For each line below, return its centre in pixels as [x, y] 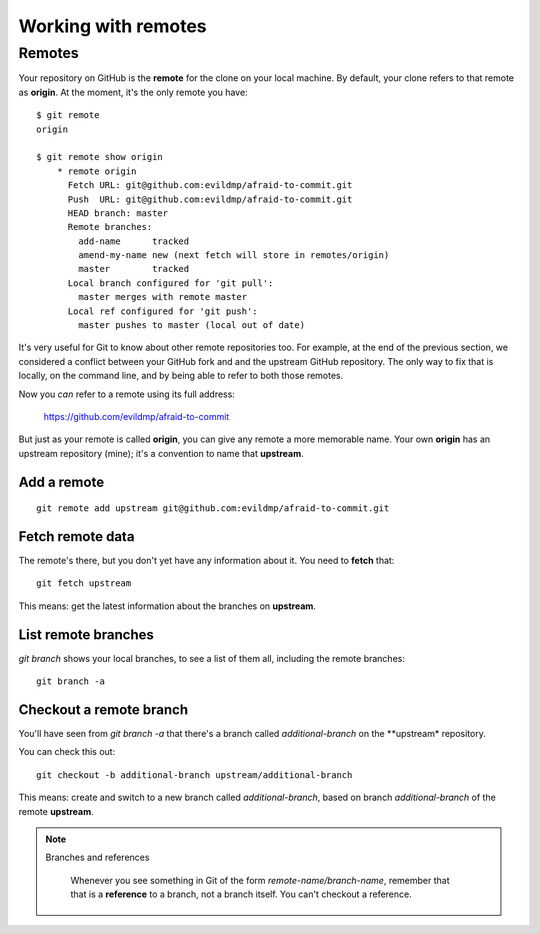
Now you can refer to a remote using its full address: [126, 394]
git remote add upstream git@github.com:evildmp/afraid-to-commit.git [213, 508]
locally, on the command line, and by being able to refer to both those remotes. [181, 376]
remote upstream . [56, 811]
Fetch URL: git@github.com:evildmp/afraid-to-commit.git [210, 185]
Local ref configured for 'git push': [163, 311]
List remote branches [86, 634]
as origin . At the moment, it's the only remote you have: [133, 92]
